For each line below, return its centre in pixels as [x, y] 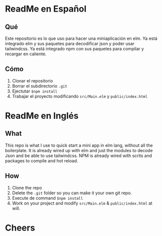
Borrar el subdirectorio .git [40, 86]
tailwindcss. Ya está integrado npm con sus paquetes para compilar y [74, 49]
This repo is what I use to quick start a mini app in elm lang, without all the [79, 145]
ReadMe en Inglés [42, 116]
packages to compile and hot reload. [42, 160]
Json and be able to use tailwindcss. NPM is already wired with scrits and [79, 156]
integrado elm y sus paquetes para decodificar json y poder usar [70, 44]
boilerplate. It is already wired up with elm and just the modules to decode [79, 150]
